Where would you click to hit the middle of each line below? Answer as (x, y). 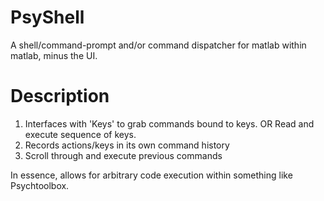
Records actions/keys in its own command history (127, 145)
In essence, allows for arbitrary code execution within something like (151, 175)
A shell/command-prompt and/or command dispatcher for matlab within (158, 45)
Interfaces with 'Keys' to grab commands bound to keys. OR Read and (169, 123)
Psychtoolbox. (40, 185)
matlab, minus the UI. (54, 55)
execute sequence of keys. (80, 134)
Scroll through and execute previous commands (123, 155)
